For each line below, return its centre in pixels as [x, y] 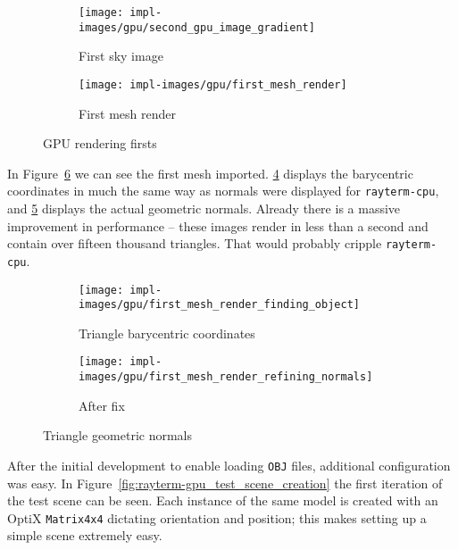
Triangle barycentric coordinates [167, 333]
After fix [102, 405]
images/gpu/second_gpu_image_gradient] [197, 27]
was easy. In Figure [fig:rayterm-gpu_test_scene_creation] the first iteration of [225, 483]
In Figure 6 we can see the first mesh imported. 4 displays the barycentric [210, 173]
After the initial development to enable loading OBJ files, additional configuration [229, 465]
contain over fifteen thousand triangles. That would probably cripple [195, 243]
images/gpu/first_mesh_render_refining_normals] [226, 377]
